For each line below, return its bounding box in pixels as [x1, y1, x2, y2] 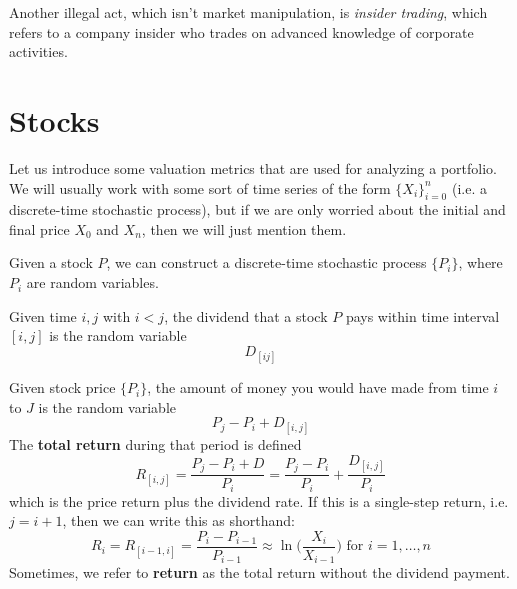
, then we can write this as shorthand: [62, 510, 295, 531]
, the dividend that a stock [164, 305, 328, 326]
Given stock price [9, 377, 116, 398]
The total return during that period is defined [9, 434, 302, 455]
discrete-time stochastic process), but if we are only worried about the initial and [9, 199, 506, 220]
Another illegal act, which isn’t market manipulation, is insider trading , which [9, 2, 488, 22]
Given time [9, 305, 77, 326]
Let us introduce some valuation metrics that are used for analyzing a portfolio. [9, 157, 497, 178]
